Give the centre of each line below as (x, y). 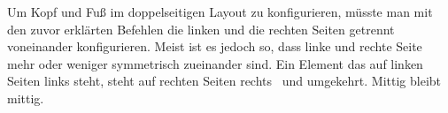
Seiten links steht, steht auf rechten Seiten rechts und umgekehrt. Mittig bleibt (224, 81)
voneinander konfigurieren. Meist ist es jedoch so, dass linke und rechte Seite (215, 46)
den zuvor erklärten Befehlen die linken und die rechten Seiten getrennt (201, 29)
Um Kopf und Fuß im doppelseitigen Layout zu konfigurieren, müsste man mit (220, 11)
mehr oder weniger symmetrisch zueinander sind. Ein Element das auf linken (215, 63)
